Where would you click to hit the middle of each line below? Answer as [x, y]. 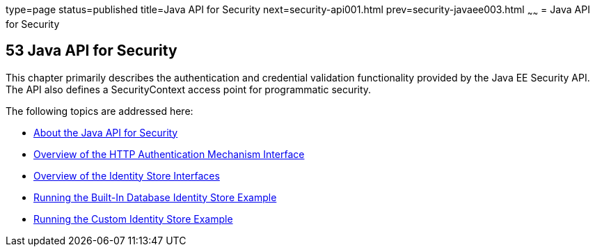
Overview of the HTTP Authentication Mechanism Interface [169, 154]
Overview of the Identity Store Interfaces [127, 175]
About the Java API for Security [106, 132]
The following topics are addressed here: [100, 111]
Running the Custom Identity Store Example [133, 219]
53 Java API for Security [92, 51]
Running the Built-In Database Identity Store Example [155, 197]
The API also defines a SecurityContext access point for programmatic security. [189, 89]
